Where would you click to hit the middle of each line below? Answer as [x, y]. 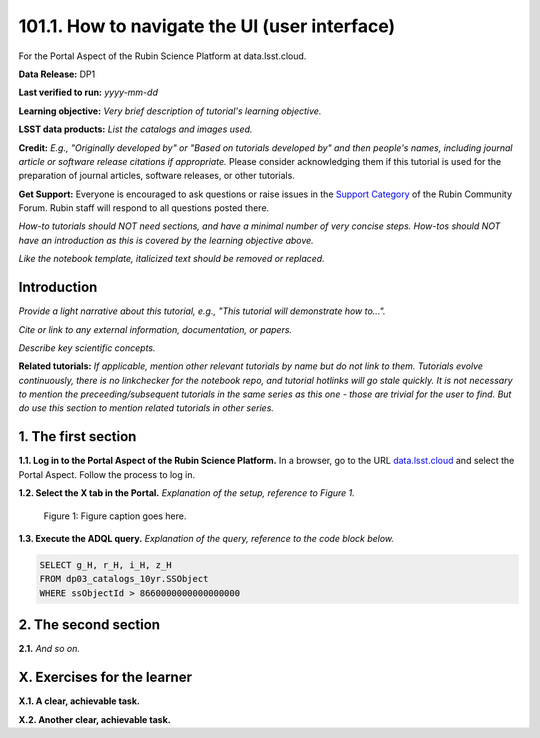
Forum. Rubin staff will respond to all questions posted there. [144, 208]
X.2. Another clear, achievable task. [94, 719]
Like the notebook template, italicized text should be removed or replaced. [171, 259]
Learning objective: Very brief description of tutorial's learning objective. [170, 111]
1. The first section [77, 436]
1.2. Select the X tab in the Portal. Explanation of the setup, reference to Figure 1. [186, 493]
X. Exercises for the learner [105, 677]
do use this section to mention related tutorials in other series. [146, 408]
